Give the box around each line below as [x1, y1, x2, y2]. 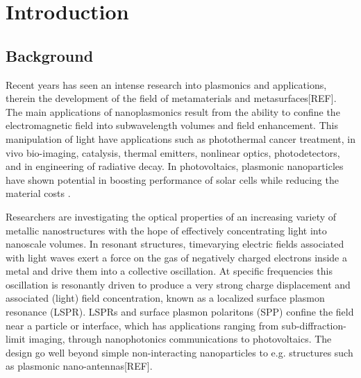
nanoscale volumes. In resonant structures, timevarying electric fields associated [6, 237, 344, 251]
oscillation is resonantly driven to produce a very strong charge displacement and [6, 277, 351, 291]
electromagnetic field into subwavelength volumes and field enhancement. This [6, 118, 338, 132]
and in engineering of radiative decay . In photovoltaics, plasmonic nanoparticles [6, 159, 344, 173]
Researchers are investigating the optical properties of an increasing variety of [6, 209, 337, 223]
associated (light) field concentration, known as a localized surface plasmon [6, 291, 325, 305]
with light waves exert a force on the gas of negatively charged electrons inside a [6, 250, 347, 264]
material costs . [6, 186, 71, 200]
